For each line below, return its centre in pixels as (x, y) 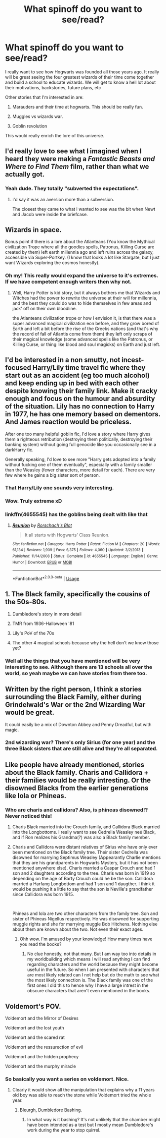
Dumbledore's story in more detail (47, 614)
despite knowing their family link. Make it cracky (81, 391)
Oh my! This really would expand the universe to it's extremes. (82, 276)
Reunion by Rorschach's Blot (42, 525)
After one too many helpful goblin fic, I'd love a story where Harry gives (78, 434)
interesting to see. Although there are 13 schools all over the (79, 667)
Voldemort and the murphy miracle (41, 1066)
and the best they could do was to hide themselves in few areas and (82, 303)
